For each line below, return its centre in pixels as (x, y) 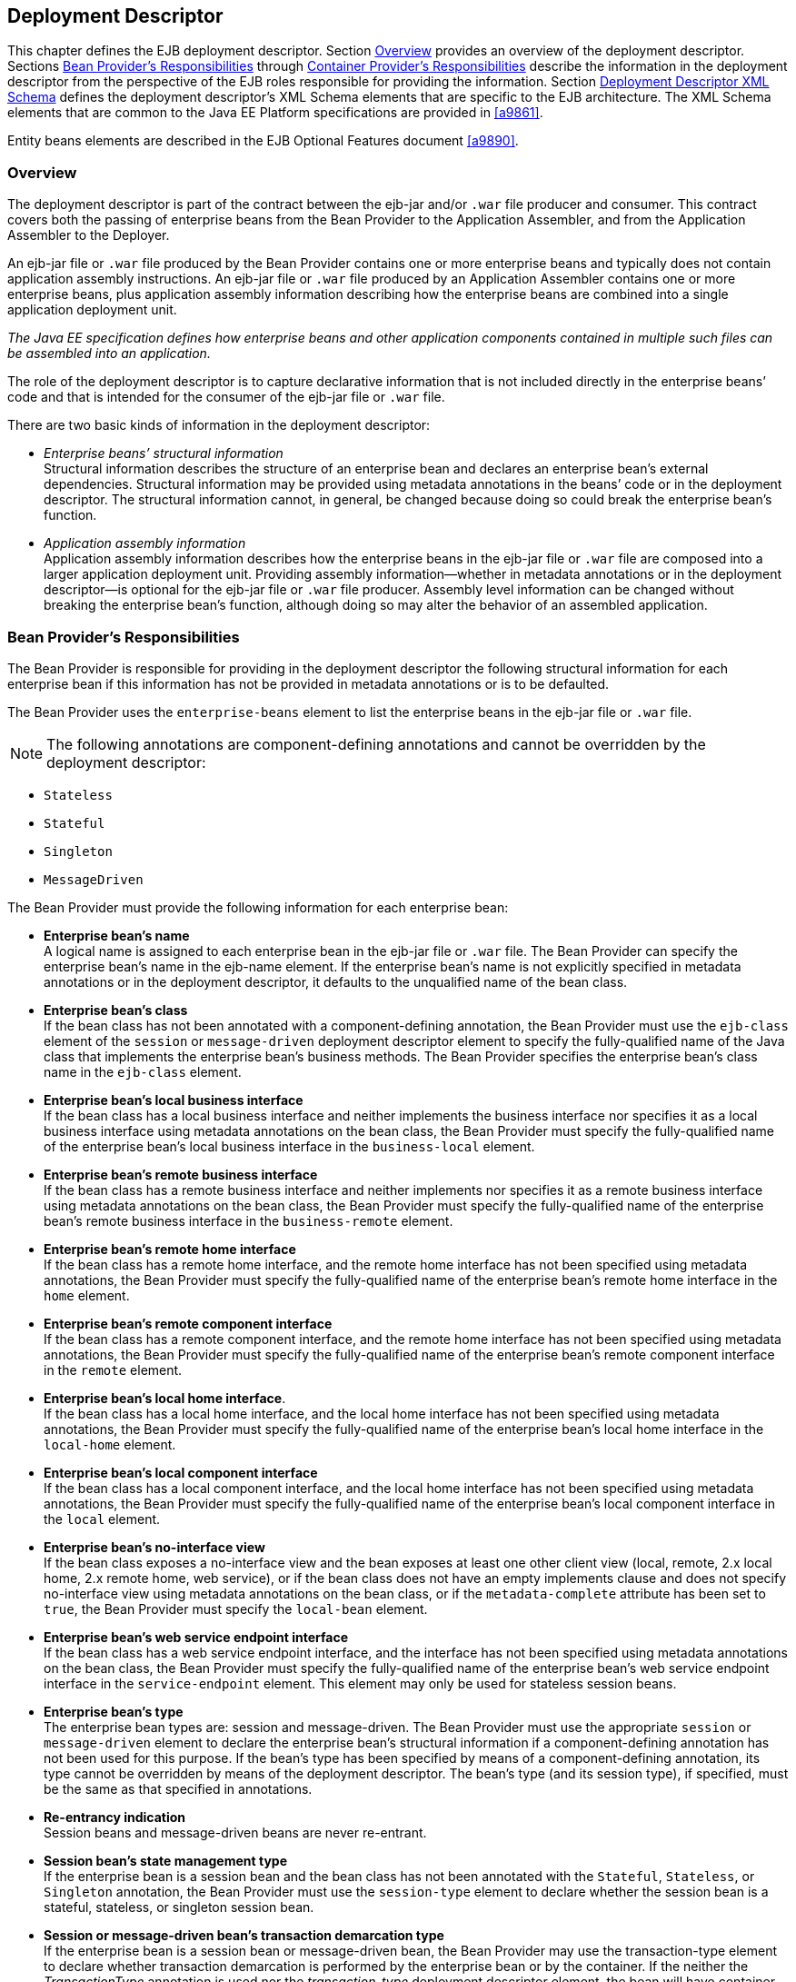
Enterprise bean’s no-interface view (154, 1547)
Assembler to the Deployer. (89, 235)
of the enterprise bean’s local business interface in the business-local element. (289, 1146)
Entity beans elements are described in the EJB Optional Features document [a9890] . (263, 141)
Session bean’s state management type (165, 1860)
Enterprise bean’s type (114, 1711)
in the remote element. (113, 1369)
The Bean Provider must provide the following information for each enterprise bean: (258, 907)
